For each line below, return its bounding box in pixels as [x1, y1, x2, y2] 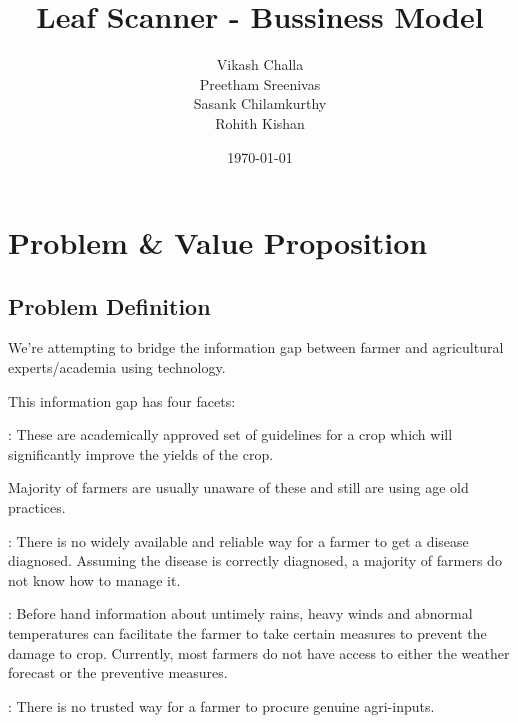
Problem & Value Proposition [8, 222, 428, 263]
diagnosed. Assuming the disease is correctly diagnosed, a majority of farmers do [8, 550, 502, 571]
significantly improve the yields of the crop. [8, 443, 274, 464]
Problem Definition [8, 290, 211, 321]
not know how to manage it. [8, 569, 181, 590]
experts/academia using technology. [8, 357, 226, 378]
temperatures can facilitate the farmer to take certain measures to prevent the [8, 623, 487, 644]
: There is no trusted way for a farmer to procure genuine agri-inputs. [8, 695, 435, 716]
